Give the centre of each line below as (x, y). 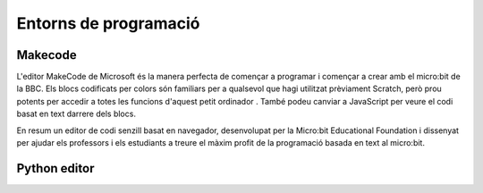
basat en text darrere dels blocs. (76, 114)
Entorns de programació (108, 23)
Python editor (55, 168)
